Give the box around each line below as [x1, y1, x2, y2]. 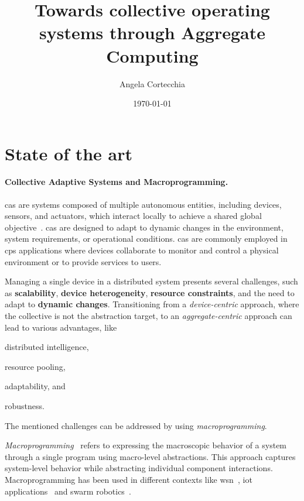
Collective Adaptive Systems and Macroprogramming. [5, 176, 228, 188]
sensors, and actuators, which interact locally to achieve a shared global [5, 210, 262, 222]
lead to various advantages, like [5, 321, 117, 333]
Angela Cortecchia [119, 77, 186, 90]
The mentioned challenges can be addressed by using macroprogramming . [5, 419, 267, 431]
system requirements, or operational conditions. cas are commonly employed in [5, 232, 288, 245]
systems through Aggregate [39, 20, 265, 44]
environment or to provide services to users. [5, 255, 162, 267]
